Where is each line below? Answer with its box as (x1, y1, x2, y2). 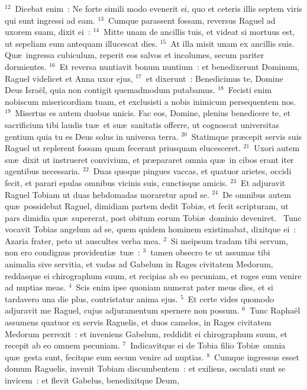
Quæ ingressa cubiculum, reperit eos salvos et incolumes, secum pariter (5, 49, 264, 61)
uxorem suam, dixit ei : (5, 25, 91, 38)
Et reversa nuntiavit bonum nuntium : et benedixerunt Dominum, (59, 60, 300, 72)
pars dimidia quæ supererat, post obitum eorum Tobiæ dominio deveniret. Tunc (5, 211, 302, 223)
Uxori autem (254, 142, 300, 154)
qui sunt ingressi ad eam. (5, 14, 95, 26)
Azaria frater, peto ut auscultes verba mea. (5, 234, 161, 247)
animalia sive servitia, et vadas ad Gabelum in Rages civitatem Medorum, (5, 258, 273, 270)
